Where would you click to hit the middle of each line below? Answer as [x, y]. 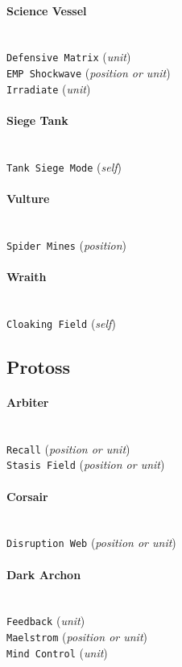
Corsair [27, 496]
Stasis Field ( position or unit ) [86, 464]
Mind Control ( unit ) [57, 652]
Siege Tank [37, 120]
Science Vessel [47, 10]
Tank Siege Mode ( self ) [64, 166]
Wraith [27, 277]
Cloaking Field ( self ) [61, 323]
